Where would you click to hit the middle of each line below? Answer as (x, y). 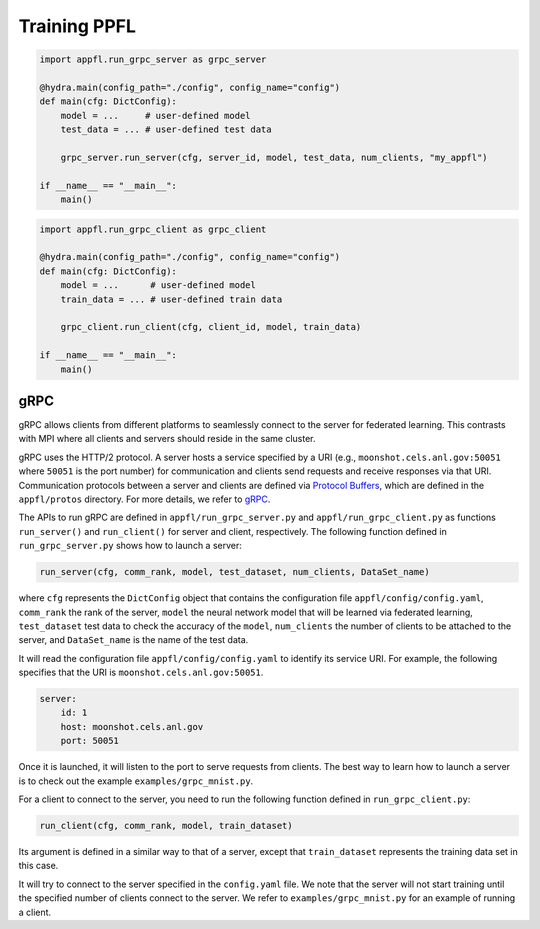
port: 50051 (90, 741)
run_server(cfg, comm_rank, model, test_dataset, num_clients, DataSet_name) (234, 572)
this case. (38, 866)
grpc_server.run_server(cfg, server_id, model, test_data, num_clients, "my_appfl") (274, 157)
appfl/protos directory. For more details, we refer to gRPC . (144, 499)
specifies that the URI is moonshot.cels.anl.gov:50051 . (141, 672)
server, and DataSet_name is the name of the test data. (133, 640)
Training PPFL (77, 26)
